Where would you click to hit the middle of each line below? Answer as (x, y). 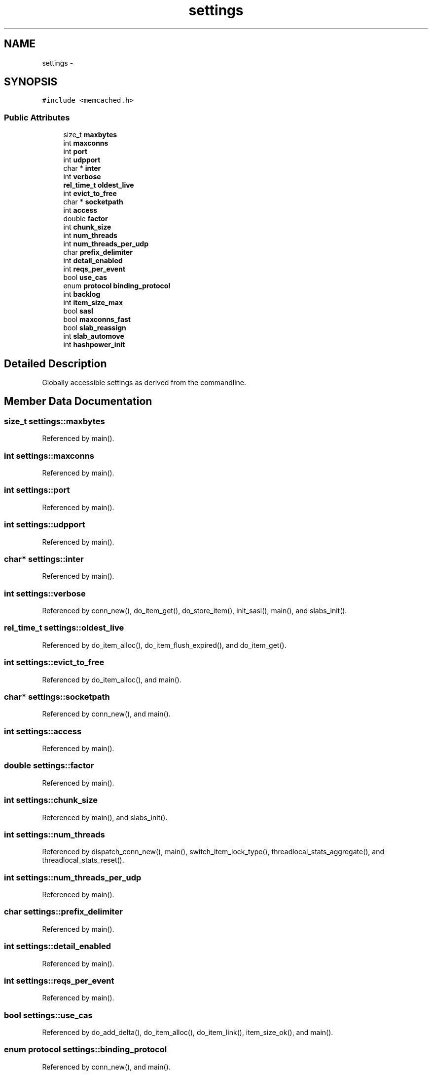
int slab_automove (94, 336)
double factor (86, 219)
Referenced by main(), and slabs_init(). (105, 817)
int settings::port (37, 490)
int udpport (82, 160)
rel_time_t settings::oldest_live (64, 628)
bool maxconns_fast (97, 319)
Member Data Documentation (78, 401)
